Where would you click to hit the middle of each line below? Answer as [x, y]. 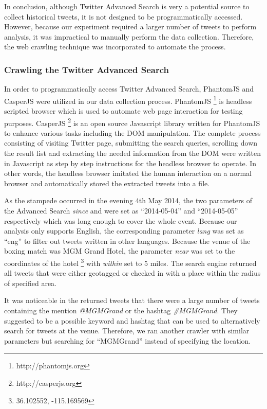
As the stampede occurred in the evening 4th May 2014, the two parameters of [128, 200]
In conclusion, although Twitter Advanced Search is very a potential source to [127, 6]
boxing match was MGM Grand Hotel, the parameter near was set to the [120, 251]
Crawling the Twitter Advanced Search [87, 69]
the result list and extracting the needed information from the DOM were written [132, 153]
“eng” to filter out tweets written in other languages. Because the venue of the [127, 241]
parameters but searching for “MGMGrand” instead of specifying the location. [128, 340]
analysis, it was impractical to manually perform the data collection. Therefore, [129, 36]
